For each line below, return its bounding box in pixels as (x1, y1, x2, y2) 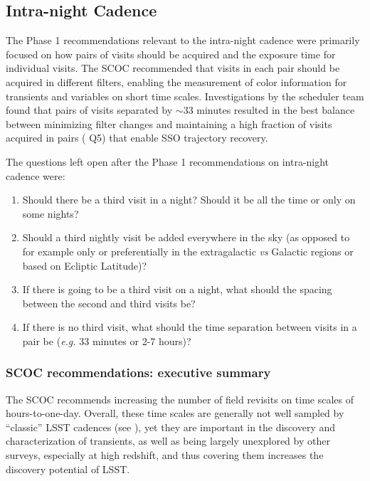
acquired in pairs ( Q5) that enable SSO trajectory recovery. (6, 130, 268, 145)
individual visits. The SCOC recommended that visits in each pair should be (6, 60, 340, 75)
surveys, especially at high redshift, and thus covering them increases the (6, 448, 324, 462)
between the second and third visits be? (22, 295, 196, 310)
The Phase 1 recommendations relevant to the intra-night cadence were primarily (6, 33, 360, 48)
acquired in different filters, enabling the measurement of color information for (6, 74, 347, 89)
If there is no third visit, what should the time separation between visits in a (22, 319, 357, 334)
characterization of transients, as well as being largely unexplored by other (6, 433, 330, 448)
